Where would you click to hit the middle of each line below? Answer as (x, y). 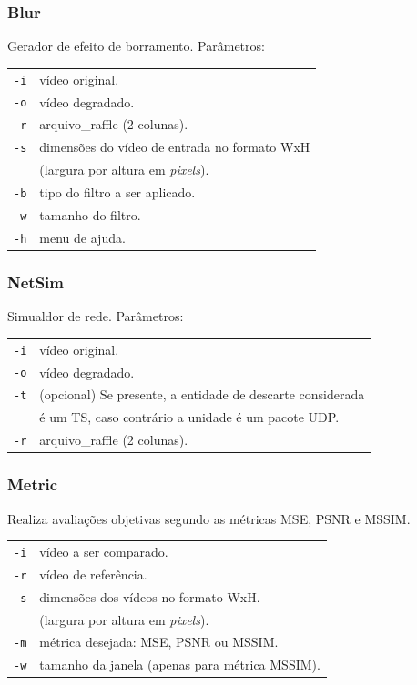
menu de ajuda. (82, 237)
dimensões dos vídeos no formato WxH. (150, 596)
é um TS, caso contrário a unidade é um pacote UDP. (189, 417)
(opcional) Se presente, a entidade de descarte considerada (202, 394)
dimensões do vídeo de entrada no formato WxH (175, 147)
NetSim (36, 282)
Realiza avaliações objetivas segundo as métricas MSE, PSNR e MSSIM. (209, 518)
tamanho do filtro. (90, 214)
